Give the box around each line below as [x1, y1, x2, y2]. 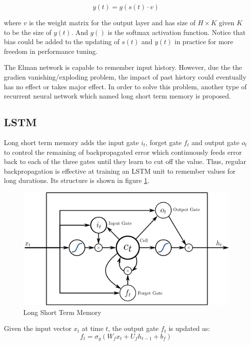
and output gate [191, 137, 240, 147]
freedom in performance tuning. [4, 46, 98, 56]
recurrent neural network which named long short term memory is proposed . [4, 91, 231, 101]
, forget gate [145, 137, 182, 147]
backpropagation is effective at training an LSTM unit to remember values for [4, 165, 236, 176]
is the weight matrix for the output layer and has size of [29, 17, 196, 27]
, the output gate [108, 323, 159, 333]
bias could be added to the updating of [4, 36, 120, 47]
